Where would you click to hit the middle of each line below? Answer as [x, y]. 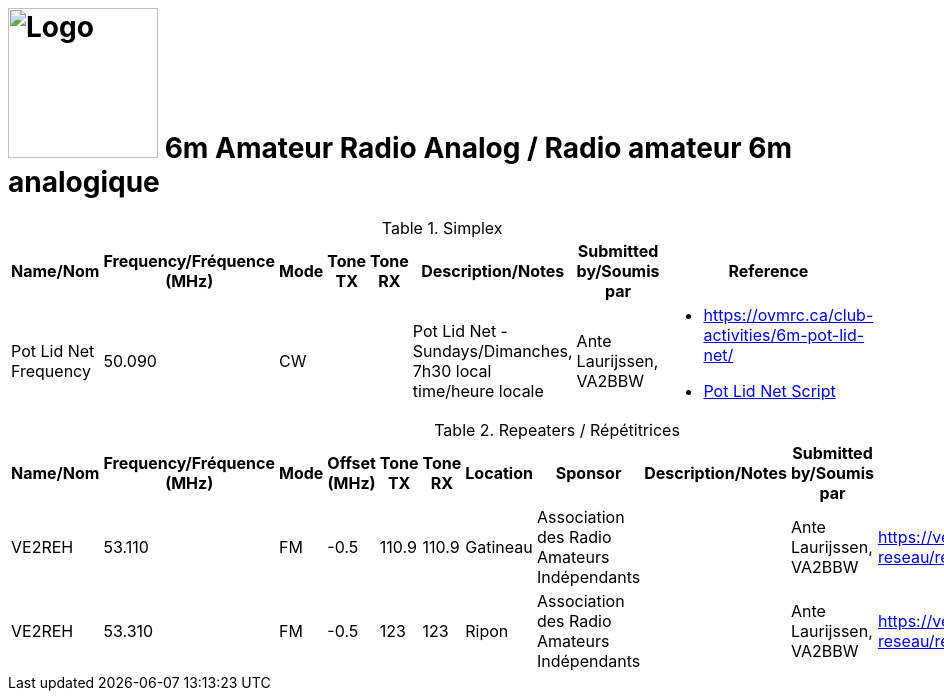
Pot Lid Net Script [769, 390]
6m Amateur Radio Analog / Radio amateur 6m [478, 148]
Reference [768, 270]
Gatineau [499, 546]
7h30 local [452, 370]
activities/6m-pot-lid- [784, 334]
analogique [84, 182]
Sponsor [588, 472]
